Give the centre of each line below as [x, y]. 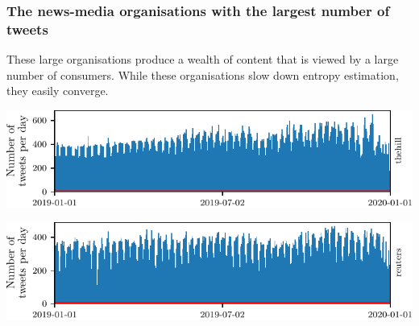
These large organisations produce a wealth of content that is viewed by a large [203, 59]
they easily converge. [58, 91]
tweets [27, 29]
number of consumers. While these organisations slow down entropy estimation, [203, 74]
